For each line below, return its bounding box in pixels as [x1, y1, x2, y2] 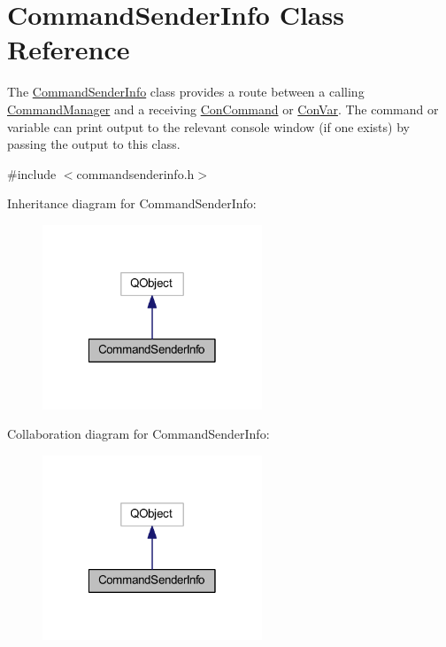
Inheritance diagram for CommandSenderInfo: [7, 194, 257, 213]
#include [7, 164, 57, 183]
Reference [7, 31, 130, 67]
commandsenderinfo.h [76, 164, 195, 183]
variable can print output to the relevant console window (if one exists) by [7, 117, 410, 136]
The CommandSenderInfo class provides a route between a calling [7, 82, 365, 101]
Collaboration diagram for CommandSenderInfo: [7, 425, 270, 443]
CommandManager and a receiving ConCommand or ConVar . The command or [7, 99, 439, 118]
